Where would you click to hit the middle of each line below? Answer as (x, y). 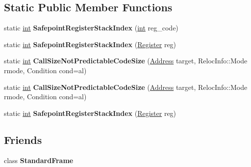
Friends (23, 139)
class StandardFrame (39, 160)
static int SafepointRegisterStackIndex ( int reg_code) (91, 28)
